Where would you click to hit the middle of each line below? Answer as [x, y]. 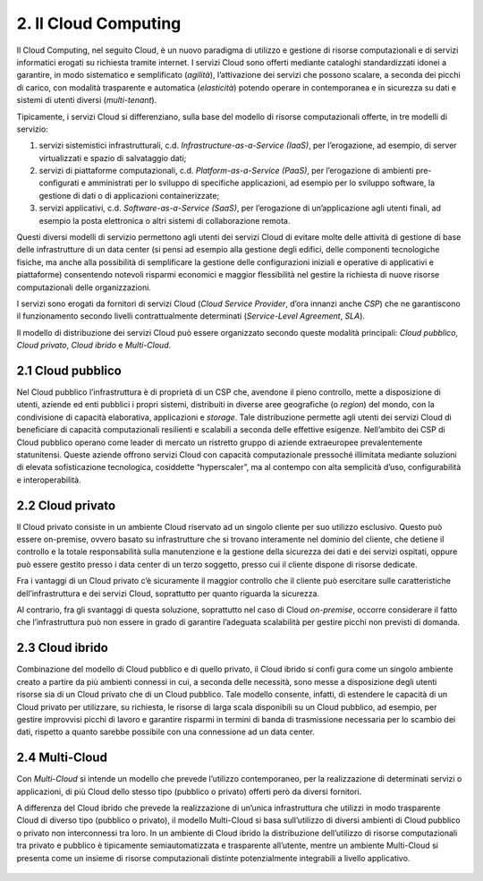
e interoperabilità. [49, 480]
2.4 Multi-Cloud [62, 758]
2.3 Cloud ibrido [63, 648]
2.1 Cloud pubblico [69, 370]
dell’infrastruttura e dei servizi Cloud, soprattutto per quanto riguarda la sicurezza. [168, 593]
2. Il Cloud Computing [99, 23]
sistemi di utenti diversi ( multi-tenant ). [87, 100]
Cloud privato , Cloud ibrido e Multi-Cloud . [94, 346]
